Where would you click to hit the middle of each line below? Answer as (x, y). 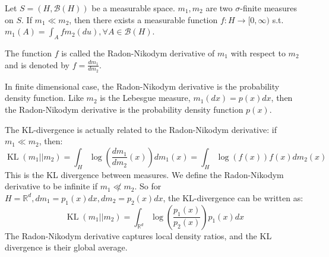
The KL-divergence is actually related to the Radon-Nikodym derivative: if (141, 129)
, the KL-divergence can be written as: (233, 197)
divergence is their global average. (66, 247)
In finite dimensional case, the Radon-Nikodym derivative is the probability (142, 86)
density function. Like (44, 98)
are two (219, 8)
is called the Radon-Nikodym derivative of (138, 53)
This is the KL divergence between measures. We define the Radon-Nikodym (144, 174)
